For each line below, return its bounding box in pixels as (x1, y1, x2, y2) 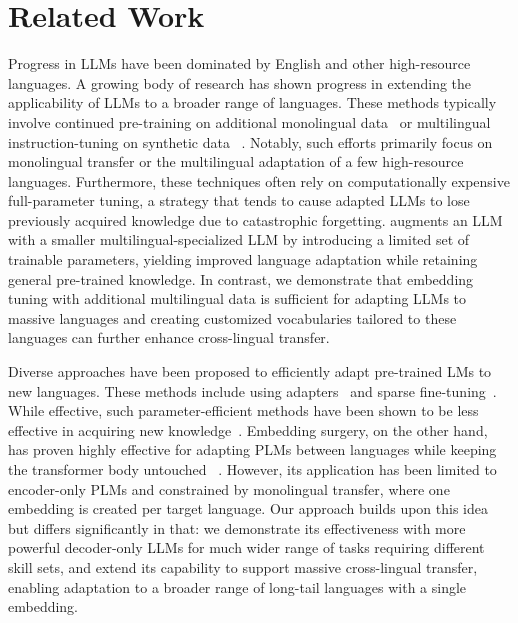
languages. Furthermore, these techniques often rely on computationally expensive (8, 170, 510, 191)
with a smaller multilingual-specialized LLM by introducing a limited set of (8, 229, 470, 250)
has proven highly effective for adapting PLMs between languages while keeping (8, 439, 497, 460)
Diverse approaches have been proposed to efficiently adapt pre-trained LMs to (8, 361, 492, 382)
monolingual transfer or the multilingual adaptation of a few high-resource (8, 151, 464, 172)
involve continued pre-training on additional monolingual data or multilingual (8, 111, 491, 132)
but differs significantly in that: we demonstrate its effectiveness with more (8, 517, 466, 538)
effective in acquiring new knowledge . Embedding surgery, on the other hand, (8, 419, 488, 440)
